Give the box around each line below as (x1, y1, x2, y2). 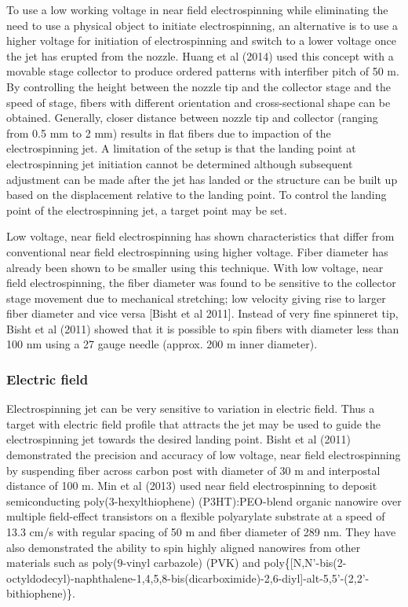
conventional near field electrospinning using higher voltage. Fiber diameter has (6, 243, 388, 259)
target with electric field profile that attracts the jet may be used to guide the (6, 415, 381, 432)
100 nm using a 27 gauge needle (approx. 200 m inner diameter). (6, 336, 318, 352)
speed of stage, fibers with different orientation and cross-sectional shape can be (6, 94, 391, 110)
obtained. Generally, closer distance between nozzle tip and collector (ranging (6, 109, 378, 126)
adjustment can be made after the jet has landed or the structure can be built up (6, 171, 398, 187)
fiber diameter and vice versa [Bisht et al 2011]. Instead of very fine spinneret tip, (6, 305, 399, 322)
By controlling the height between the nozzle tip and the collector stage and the (6, 78, 391, 94)
